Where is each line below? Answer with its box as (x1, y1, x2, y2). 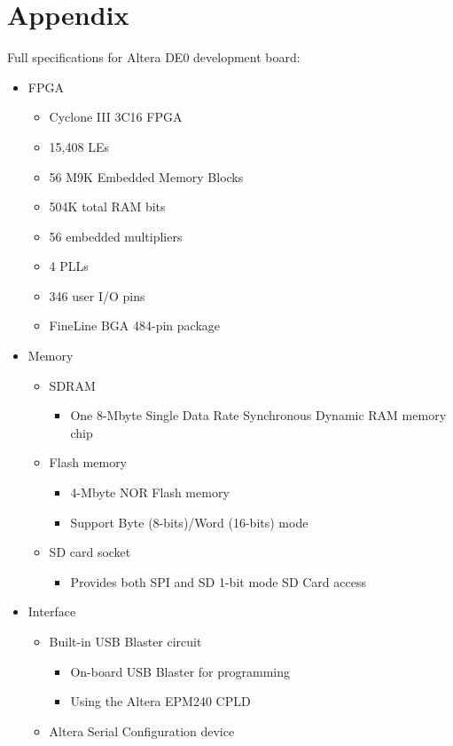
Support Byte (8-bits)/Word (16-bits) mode (70, 512, 309, 531)
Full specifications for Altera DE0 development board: (7, 48, 301, 67)
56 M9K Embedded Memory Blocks (49, 167, 244, 186)
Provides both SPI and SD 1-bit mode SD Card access (70, 572, 366, 591)
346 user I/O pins (49, 286, 145, 305)
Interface (27, 602, 76, 621)
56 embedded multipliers (49, 226, 183, 245)
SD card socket (49, 543, 131, 561)
